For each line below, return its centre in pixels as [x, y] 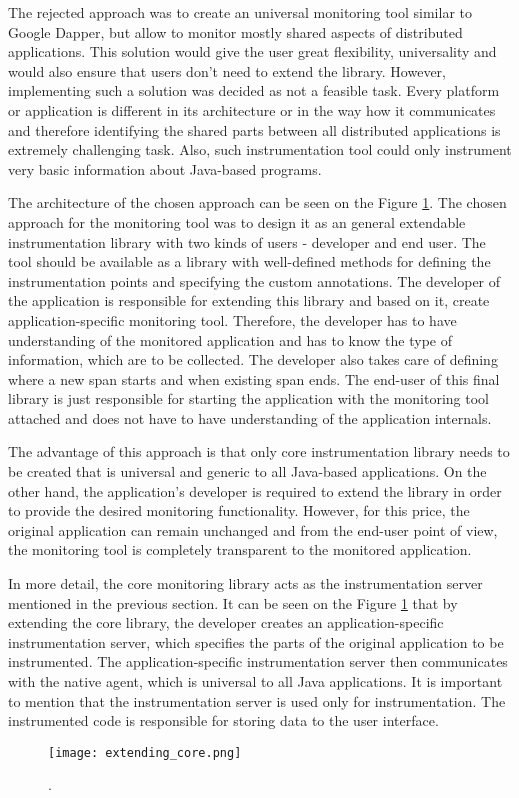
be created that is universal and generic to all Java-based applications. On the [247, 471]
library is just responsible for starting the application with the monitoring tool [248, 398]
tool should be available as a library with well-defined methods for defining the [249, 261]
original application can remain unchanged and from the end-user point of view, [253, 529]
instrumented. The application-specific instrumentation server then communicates [258, 661]
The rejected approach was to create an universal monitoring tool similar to [240, 12]
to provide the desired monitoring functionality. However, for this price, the [239, 510]
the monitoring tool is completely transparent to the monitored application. [240, 549]
